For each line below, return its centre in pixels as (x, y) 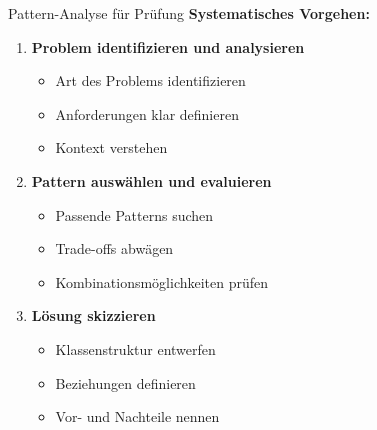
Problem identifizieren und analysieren (168, 46)
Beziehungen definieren (125, 382)
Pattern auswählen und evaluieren (151, 180)
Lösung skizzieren (93, 315)
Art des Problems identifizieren (150, 80)
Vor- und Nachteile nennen (137, 416)
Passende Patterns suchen (134, 214)
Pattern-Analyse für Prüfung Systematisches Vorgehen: (189, 13)
